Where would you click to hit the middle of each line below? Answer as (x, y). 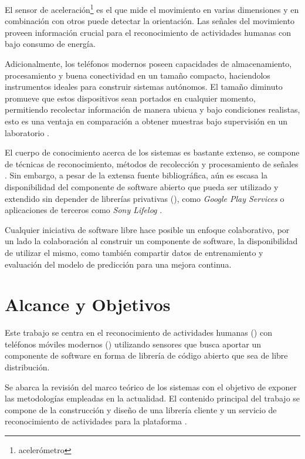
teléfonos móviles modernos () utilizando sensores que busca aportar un (133, 344)
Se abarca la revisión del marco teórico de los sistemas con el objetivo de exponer (151, 387)
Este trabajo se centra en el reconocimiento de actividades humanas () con (138, 333)
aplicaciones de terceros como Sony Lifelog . (84, 210)
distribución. (27, 367)
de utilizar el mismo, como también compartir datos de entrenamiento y (134, 252)
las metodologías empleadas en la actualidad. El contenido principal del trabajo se (152, 398)
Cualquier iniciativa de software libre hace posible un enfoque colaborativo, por (147, 229)
